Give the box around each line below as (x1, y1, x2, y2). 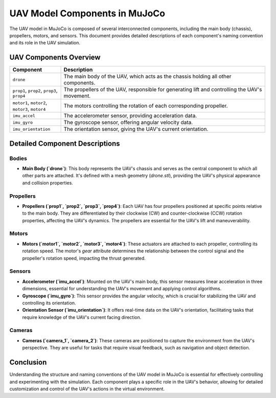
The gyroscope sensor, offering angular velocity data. (63, 119, 193, 126)
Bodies (9, 155, 28, 162)
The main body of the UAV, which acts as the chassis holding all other (63, 73, 232, 80)
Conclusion (9, 358, 47, 367)
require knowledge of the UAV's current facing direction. (22, 314, 142, 320)
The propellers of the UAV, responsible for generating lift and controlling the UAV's (63, 86, 262, 93)
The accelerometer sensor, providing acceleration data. (63, 112, 197, 120)
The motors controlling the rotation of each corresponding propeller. (63, 102, 228, 109)
